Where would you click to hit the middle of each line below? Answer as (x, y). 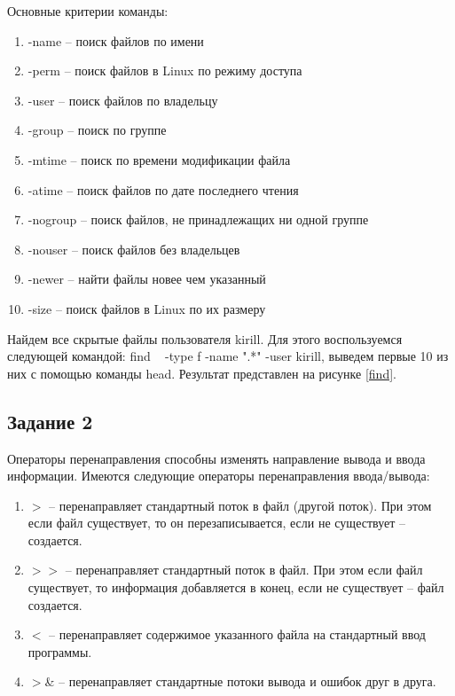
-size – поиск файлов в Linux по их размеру (147, 308)
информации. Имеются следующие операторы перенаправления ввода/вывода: (219, 476)
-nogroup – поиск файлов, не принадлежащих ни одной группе (198, 219)
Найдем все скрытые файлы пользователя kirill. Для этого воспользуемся (205, 338)
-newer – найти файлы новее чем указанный (147, 279)
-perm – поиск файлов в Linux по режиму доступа (165, 70)
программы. (60, 651)
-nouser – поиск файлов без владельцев (134, 249)
